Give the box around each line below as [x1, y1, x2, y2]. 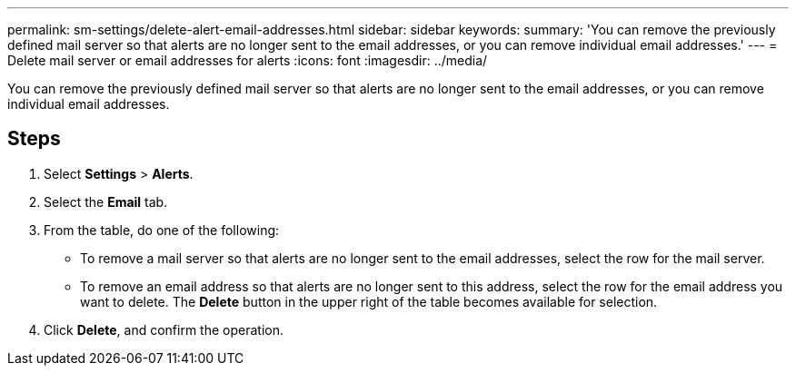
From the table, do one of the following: [44, 221, 280, 238]
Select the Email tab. [44, 193, 168, 210]
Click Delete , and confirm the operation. [44, 321, 284, 338]
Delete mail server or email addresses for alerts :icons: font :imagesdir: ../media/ [7, 53, 488, 68]
